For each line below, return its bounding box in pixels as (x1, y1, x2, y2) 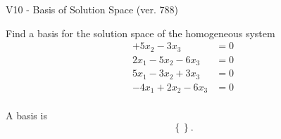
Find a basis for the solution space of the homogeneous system (6, 25, 275, 40)
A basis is (6, 108, 47, 123)
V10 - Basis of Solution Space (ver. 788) (6, 2, 178, 16)
